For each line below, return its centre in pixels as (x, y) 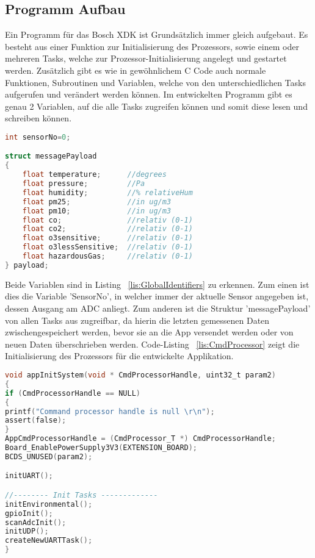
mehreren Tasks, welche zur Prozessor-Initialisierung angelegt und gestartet (146, 58)
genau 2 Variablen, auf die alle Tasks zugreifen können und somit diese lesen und (156, 106)
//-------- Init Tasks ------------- (81, 495)
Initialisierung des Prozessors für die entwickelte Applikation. (119, 356)
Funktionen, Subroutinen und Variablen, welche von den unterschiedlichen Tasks (155, 82)
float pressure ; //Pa (84, 184)
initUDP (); (27, 531)
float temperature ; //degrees (94, 175)
